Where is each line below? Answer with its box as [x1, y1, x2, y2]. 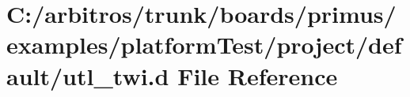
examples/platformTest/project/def [6, 28, 402, 61]
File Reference [177, 59, 338, 91]
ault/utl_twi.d [6, 59, 169, 91]
